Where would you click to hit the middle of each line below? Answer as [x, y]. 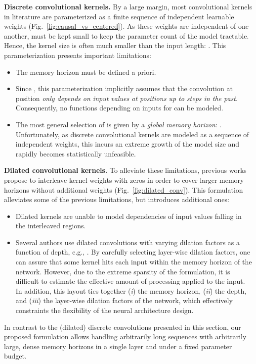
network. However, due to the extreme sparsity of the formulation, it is [123, 271]
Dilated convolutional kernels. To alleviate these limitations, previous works [125, 170]
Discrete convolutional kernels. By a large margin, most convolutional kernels [128, 6]
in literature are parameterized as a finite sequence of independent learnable [119, 16]
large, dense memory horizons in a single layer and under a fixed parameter [118, 346]
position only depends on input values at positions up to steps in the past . [127, 98]
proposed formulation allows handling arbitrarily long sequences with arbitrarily [125, 337]
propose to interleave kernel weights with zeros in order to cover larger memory [124, 180]
